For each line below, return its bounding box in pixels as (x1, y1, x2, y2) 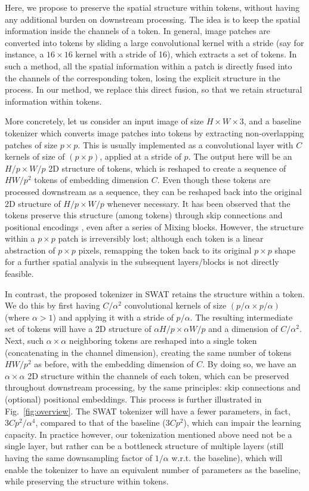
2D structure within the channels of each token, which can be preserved (27, 369, 289, 382)
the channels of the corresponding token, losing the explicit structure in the (5, 71, 280, 84)
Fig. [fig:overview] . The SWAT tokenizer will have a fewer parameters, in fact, (5, 404, 291, 417)
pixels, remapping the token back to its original (78, 243, 252, 256)
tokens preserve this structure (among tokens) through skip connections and (5, 209, 283, 221)
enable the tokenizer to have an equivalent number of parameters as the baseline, (5, 463, 301, 475)
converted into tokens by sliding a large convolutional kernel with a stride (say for (5, 36, 304, 48)
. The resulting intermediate (190, 310, 293, 323)
